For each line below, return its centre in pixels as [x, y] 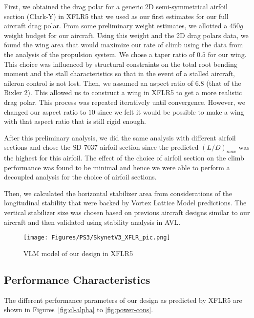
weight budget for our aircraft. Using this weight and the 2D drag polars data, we [126, 35]
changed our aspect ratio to [45, 111]
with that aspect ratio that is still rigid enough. [75, 121]
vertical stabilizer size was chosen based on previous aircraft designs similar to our [127, 212]
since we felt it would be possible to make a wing [171, 111]
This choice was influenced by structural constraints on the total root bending [121, 64]
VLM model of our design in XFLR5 [78, 253]
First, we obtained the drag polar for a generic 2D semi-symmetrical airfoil [116, 6]
